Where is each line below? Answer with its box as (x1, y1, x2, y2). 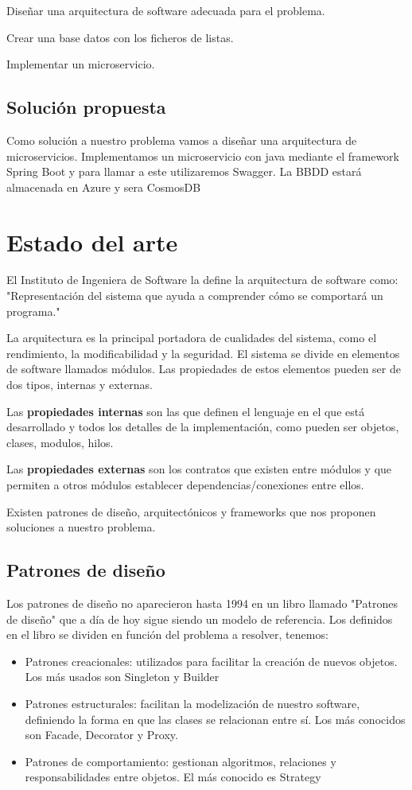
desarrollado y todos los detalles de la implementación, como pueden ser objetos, (6, 418, 399, 435)
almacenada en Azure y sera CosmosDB (6, 178, 201, 195)
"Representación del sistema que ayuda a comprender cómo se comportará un (6, 287, 383, 304)
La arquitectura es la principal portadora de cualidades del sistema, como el (6, 329, 377, 346)
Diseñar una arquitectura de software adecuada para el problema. (6, 2, 325, 18)
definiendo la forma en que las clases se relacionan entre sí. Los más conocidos (25, 710, 406, 727)
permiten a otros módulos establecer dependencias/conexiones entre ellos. (6, 477, 364, 493)
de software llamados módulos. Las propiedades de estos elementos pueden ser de (6, 360, 401, 377)
